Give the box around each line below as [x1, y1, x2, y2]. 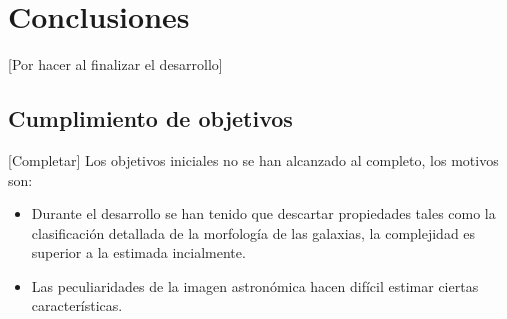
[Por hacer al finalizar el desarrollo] [8, 54, 223, 75]
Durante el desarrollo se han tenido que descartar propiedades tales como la [31, 203, 496, 224]
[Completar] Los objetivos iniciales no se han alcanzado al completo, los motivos [8, 149, 499, 170]
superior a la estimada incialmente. [31, 242, 246, 263]
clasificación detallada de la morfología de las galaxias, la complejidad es [31, 222, 476, 243]
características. [31, 295, 123, 316]
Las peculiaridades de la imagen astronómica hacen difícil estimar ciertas [31, 275, 479, 296]
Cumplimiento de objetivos [8, 103, 293, 134]
